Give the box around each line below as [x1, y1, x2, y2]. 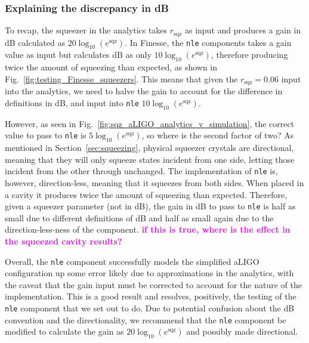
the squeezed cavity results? [5, 234, 122, 247]
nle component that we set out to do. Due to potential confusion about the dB [5, 302, 295, 314]
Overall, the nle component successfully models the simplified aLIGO [5, 255, 259, 267]
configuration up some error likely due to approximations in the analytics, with [5, 267, 294, 279]
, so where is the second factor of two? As [141, 129, 294, 141]
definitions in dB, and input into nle [5, 96, 139, 109]
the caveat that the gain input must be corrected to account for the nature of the [5, 278, 302, 291]
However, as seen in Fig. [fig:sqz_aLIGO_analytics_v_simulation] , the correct [5, 117, 295, 129]
